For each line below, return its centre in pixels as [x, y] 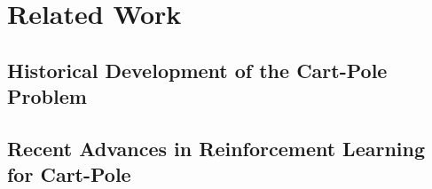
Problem [47, 96]
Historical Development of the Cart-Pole [197, 70]
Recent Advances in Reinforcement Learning [216, 148]
